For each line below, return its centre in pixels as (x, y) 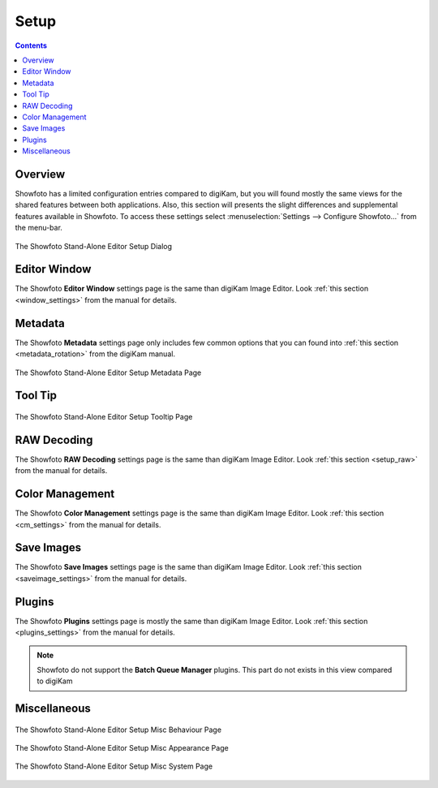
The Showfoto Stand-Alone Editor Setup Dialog (93, 246)
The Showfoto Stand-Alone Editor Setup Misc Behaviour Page (118, 730)
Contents (31, 45)
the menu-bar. (39, 228)
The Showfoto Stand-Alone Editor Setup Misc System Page (114, 766)
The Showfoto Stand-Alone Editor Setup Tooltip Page (104, 416)
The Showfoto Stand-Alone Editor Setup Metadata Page (108, 372)
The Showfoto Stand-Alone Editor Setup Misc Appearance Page (122, 748)
